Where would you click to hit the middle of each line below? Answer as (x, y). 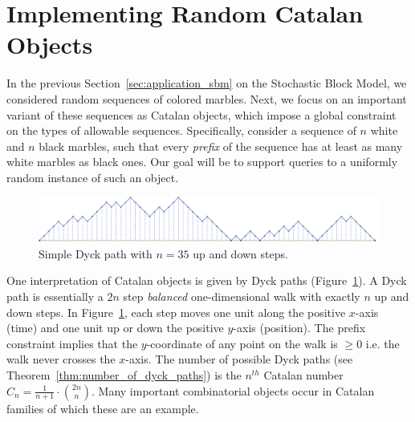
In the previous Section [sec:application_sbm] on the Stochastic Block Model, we (207, 83)
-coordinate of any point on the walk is (242, 343)
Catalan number (303, 374)
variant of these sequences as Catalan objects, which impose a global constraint (201, 114)
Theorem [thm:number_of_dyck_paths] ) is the (124, 374)
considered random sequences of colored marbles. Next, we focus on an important (207, 98)
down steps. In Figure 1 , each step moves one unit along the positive (176, 312)
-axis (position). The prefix (299, 328)
